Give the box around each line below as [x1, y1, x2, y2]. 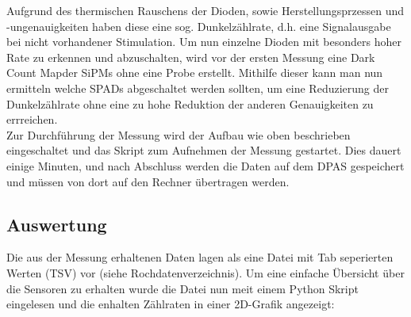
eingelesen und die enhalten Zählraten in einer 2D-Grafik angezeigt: [6, 296, 335, 312]
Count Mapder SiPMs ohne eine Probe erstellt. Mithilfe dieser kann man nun [6, 64, 383, 81]
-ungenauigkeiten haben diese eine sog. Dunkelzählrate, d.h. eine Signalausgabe [6, 17, 391, 34]
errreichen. [6, 111, 58, 128]
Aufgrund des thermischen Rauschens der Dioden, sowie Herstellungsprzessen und [6, 2, 404, 18]
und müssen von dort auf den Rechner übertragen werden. [6, 173, 290, 189]
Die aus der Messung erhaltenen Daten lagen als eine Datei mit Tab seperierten [6, 249, 394, 265]
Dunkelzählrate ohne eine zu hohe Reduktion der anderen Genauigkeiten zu [6, 95, 374, 112]
